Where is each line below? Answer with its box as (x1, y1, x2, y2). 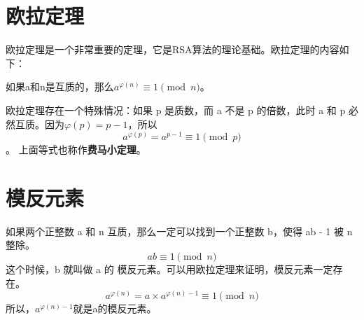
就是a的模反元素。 (73, 301, 157, 316)
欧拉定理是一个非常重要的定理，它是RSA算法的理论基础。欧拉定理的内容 (6, 42, 339, 57)
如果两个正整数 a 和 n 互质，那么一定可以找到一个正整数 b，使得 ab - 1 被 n (6, 223, 353, 238)
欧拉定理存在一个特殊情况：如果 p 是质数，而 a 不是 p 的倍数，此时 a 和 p (6, 102, 346, 117)
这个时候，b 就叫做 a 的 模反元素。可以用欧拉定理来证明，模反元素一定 (6, 262, 333, 277)
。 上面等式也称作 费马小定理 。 (6, 142, 146, 157)
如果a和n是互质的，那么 (6, 79, 114, 94)
